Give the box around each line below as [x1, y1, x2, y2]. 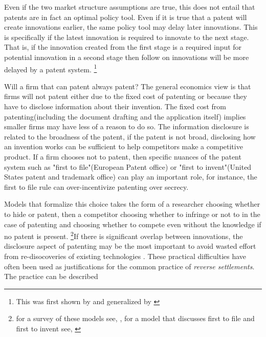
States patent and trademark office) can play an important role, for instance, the [4, 171, 257, 182]
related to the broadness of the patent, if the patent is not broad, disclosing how [4, 131, 256, 142]
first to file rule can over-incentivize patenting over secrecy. [4, 181, 189, 192]
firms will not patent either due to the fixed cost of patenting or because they [4, 91, 247, 102]
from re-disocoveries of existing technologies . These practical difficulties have [4, 250, 247, 261]
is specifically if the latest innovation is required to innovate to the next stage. [4, 31, 249, 42]
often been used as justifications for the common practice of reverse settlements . [4, 261, 255, 271]
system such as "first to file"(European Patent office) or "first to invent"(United [4, 161, 252, 172]
